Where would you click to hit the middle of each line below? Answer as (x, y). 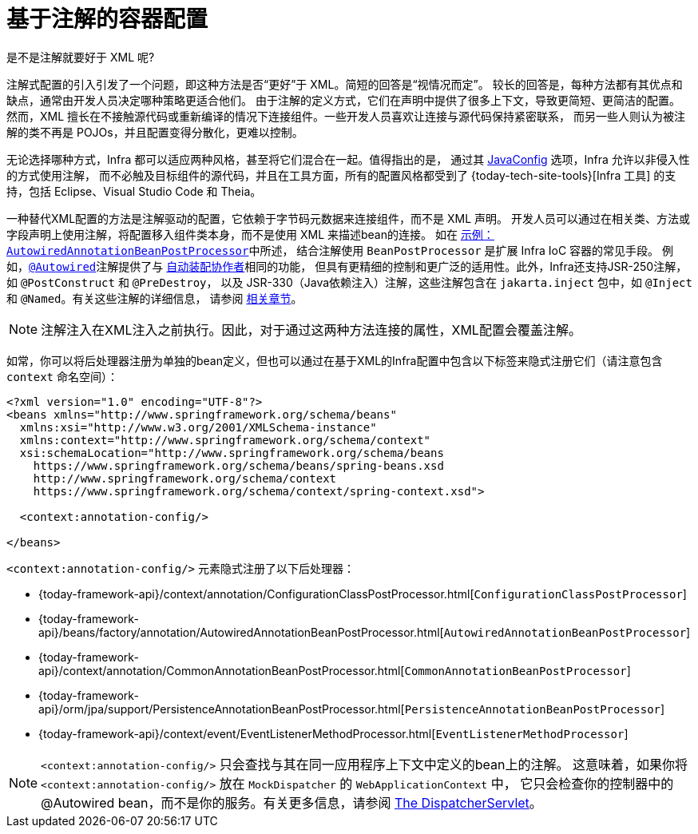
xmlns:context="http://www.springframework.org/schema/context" (225, 440)
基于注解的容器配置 (107, 19)
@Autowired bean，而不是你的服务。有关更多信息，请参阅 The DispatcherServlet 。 (291, 802)
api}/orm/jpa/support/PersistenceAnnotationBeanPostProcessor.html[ (222, 709)
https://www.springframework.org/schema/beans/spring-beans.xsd (238, 465)
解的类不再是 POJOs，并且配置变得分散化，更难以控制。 (155, 132)
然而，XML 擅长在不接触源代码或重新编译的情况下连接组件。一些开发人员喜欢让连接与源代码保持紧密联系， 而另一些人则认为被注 (346, 116)
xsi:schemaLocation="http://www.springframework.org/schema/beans (232, 453)
